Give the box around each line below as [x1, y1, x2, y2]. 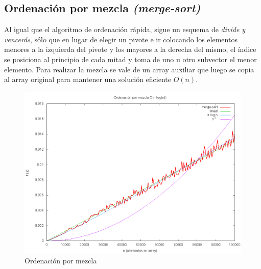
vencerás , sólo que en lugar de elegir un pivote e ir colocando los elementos [4, 34, 238, 44]
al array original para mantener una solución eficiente [4, 74, 171, 85]
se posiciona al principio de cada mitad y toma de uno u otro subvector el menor [4, 53, 257, 64]
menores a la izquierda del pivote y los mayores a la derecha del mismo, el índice [4, 44, 256, 55]
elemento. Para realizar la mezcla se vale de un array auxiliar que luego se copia [4, 64, 254, 74]
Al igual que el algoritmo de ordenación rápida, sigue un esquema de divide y [4, 24, 246, 35]
